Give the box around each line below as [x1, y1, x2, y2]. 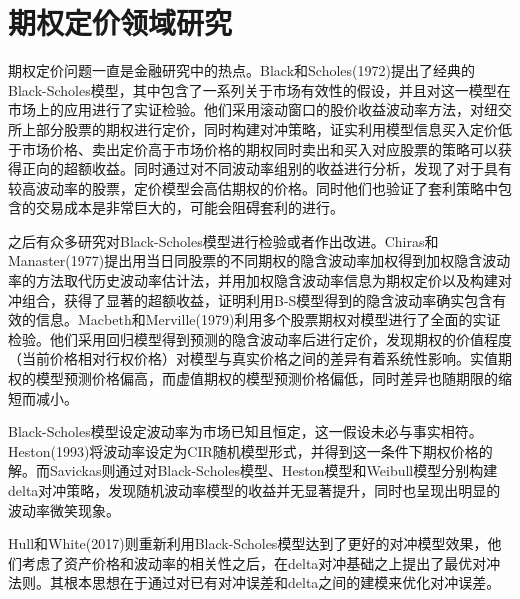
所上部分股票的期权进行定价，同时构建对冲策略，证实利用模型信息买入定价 [8, 118, 498, 139]
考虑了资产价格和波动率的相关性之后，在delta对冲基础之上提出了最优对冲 [21, 552, 501, 573]
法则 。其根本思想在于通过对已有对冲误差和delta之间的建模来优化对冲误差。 [8, 572, 501, 593]
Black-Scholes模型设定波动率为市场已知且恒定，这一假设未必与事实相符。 [8, 421, 483, 442]
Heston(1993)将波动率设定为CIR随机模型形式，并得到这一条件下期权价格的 [8, 440, 493, 461]
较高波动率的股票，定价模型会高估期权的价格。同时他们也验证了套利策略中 [8, 177, 498, 198]
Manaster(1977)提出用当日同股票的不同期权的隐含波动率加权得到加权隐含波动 [8, 250, 511, 271]
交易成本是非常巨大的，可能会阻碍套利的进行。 [35, 197, 344, 218]
